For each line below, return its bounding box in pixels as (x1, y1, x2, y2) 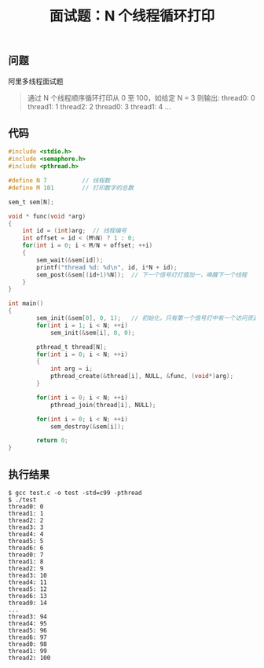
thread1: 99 (8, 647, 47, 655)
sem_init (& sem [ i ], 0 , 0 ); (49, 328, 135, 336)
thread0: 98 (8, 640, 47, 648)
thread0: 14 (8, 599, 47, 607)
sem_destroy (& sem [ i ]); (49, 422, 125, 431)
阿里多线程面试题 (8, 76, 64, 86)
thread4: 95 (8, 619, 47, 627)
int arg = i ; (49, 365, 93, 373)
